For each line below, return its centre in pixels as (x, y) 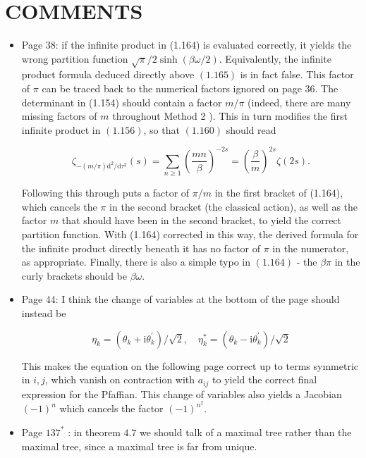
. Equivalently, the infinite (275, 58)
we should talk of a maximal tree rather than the (246, 432)
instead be (44, 313)
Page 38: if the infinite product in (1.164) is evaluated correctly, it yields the (187, 45)
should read (251, 129)
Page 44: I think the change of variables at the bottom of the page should (181, 299)
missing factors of (59, 116)
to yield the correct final (265, 379)
